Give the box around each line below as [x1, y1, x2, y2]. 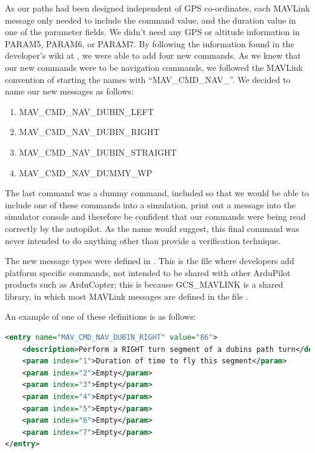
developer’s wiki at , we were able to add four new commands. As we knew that [5, 49, 301, 62]
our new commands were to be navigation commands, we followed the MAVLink [5, 61, 303, 73]
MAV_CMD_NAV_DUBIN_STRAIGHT [19, 145, 177, 158]
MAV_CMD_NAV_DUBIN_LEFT [19, 105, 154, 117]
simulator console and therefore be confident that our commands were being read [5, 210, 306, 223]
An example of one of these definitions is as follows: [5, 310, 196, 323]
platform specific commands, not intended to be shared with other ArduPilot [5, 266, 291, 279]
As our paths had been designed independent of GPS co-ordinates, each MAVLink [5, 2, 310, 14]
